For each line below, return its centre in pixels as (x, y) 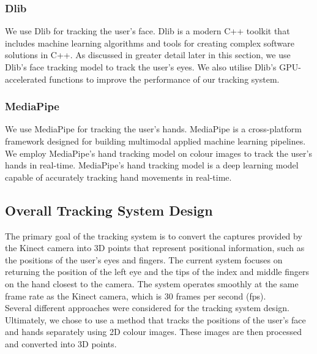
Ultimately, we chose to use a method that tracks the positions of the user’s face (155, 319)
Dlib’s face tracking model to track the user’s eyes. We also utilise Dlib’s (141, 67)
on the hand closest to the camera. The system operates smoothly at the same (152, 283)
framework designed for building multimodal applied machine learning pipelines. (155, 141)
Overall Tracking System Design (109, 210)
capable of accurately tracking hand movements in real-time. (118, 177)
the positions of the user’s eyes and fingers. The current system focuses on (144, 259)
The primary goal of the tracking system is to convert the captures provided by (154, 235)
